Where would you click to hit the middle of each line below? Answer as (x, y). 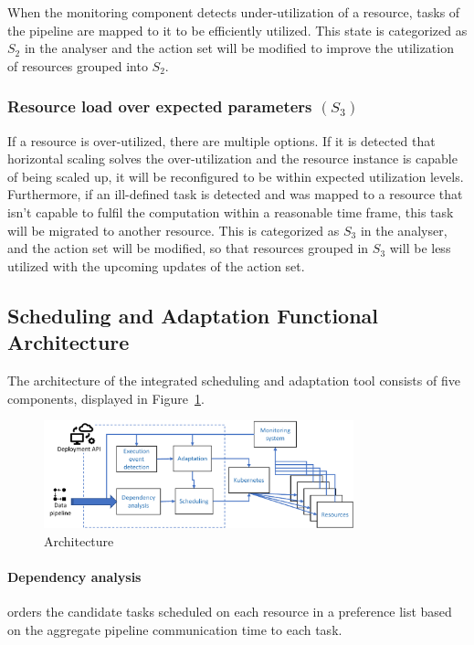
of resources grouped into (78, 65)
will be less (420, 248)
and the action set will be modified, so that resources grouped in (188, 248)
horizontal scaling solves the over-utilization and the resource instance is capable (232, 159)
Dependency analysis (74, 577)
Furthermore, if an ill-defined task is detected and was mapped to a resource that (235, 194)
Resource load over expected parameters (160, 106)
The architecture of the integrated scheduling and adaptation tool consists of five (234, 380)
